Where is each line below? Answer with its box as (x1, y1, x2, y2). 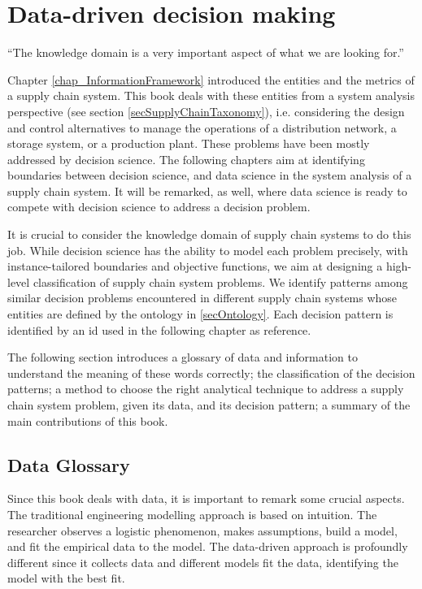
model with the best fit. (7, 570, 125, 587)
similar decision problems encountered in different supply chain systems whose (7, 289, 398, 306)
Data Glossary (7, 452, 130, 477)
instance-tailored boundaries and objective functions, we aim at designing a (7, 258, 383, 275)
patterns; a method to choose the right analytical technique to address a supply (7, 380, 404, 397)
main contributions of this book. (7, 412, 168, 429)
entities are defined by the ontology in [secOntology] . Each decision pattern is (7, 305, 394, 323)
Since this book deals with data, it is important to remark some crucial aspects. (7, 490, 405, 507)
